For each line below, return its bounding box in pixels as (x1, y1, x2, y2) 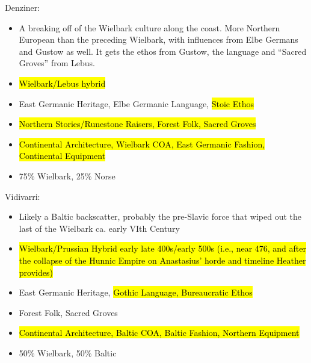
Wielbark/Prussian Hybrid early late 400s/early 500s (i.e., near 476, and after (19, 242, 306, 255)
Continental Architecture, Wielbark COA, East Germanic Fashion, (19, 137, 265, 150)
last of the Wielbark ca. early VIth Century (19, 222, 180, 234)
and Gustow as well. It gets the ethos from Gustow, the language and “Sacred (19, 45, 307, 57)
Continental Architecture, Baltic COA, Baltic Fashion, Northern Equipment (19, 326, 300, 339)
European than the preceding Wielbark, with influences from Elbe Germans (19, 33, 298, 46)
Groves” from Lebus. (19, 57, 95, 69)
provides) (19, 265, 53, 278)
